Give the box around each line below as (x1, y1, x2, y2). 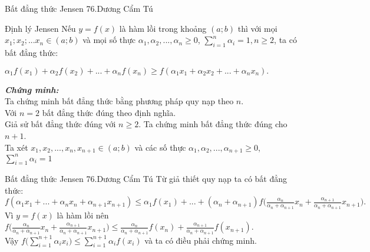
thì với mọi (237, 22, 277, 34)
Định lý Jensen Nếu (5, 22, 76, 34)
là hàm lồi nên (57, 208, 109, 221)
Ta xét (5, 141, 28, 153)
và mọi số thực (82, 34, 136, 46)
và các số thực (134, 141, 186, 153)
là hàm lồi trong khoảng (119, 22, 207, 34)
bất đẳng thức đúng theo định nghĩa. (42, 106, 176, 118)
